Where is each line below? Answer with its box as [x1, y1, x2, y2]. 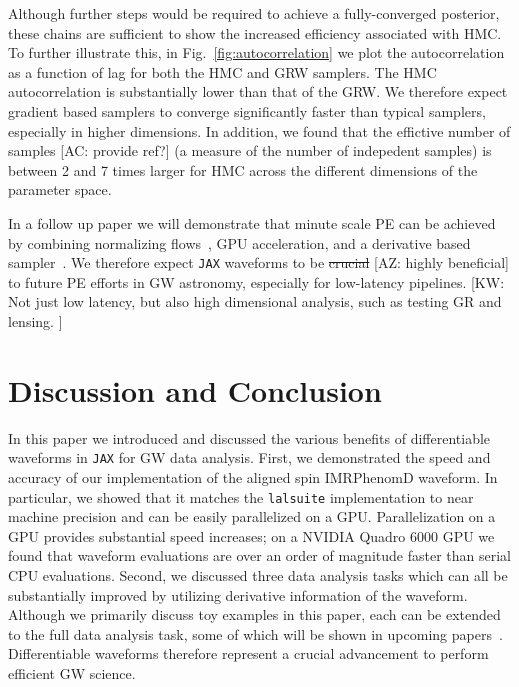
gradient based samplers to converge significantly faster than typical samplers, [8, 100, 486, 121]
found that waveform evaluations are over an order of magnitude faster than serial [8, 545, 511, 566]
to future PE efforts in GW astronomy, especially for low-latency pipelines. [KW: [8, 271, 505, 292]
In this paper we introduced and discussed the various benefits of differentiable [8, 427, 491, 448]
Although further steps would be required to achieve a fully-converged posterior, [8, 3, 500, 23]
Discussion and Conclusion [8, 369, 382, 410]
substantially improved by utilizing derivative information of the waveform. [8, 584, 468, 605]
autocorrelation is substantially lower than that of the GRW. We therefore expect [8, 81, 508, 102]
